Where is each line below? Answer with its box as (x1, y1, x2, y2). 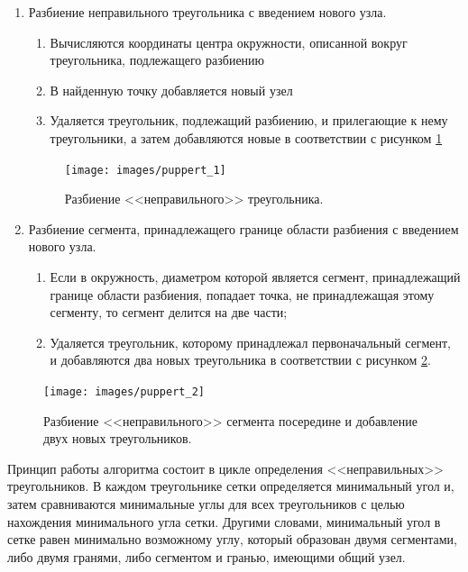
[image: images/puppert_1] (64, 163, 226, 177)
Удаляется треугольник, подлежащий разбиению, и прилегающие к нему (50, 111, 448, 130)
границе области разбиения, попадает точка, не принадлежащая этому (50, 285, 435, 304)
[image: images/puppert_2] (43, 385, 205, 398)
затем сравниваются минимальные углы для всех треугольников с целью (7, 495, 405, 513)
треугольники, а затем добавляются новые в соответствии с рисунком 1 (50, 128, 443, 147)
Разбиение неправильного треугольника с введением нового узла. (28, 3, 387, 21)
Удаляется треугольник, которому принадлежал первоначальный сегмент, (50, 332, 451, 351)
